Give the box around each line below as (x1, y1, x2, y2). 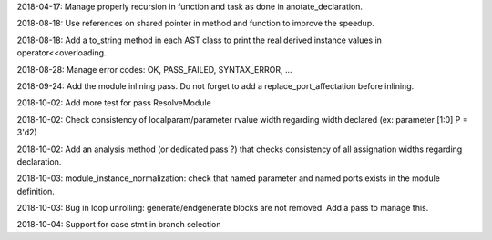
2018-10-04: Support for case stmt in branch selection (16, 219, 221, 230)
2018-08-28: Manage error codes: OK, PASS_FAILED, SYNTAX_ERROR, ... (16, 64, 292, 75)
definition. (16, 185, 55, 196)
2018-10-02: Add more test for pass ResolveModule (16, 97, 211, 108)
